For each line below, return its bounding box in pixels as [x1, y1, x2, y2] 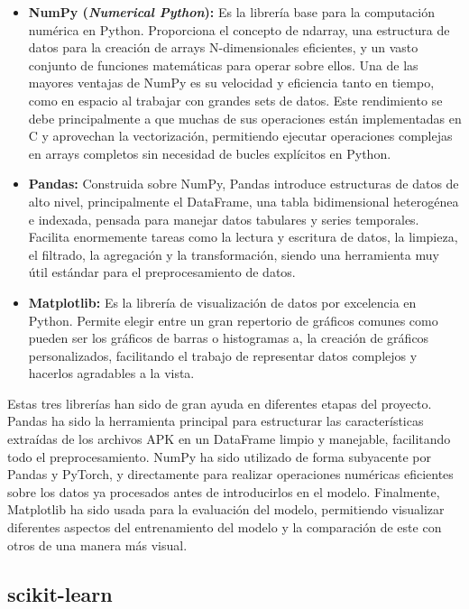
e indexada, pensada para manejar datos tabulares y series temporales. [28, 209, 419, 228]
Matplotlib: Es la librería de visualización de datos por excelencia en [28, 292, 417, 311]
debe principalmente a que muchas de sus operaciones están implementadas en [28, 108, 462, 127]
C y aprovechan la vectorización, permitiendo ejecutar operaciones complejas [28, 126, 453, 145]
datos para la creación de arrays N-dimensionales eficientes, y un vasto [28, 38, 418, 57]
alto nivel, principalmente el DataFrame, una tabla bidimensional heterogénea [28, 191, 459, 210]
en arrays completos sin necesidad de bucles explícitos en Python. [28, 143, 391, 162]
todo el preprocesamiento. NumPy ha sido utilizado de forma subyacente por [7, 447, 431, 466]
